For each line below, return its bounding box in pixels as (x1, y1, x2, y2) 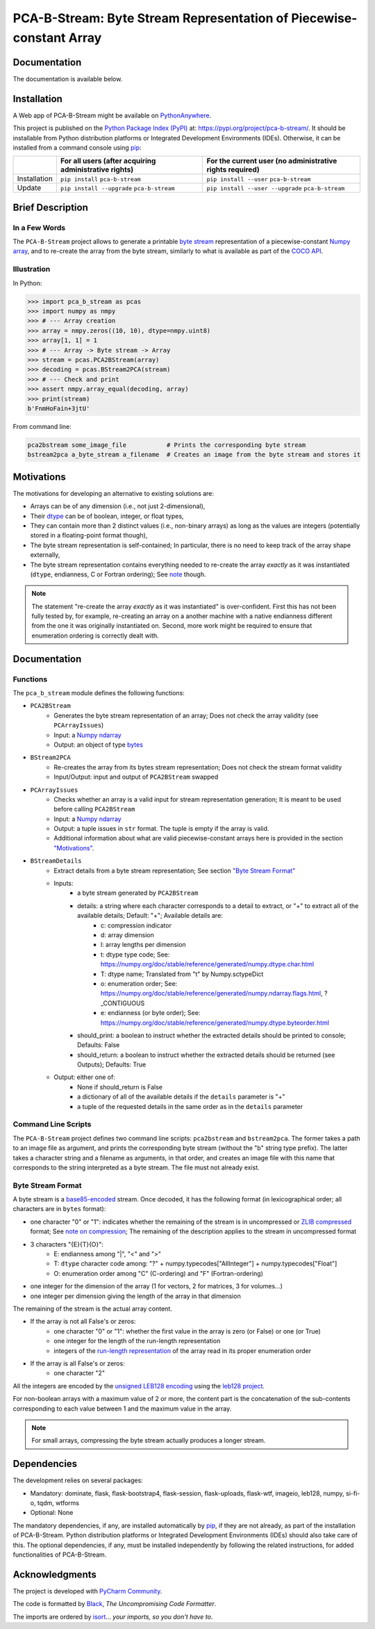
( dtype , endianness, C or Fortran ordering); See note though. (30, 570, 206, 578)
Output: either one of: (53, 1073, 116, 1081)
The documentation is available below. (12, 74, 123, 83)
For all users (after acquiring (60, 156, 156, 166)
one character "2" (53, 1369, 106, 1377)
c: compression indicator (101, 921, 172, 930)
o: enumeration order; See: (101, 979, 178, 987)
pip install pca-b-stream (60, 176, 142, 184)
